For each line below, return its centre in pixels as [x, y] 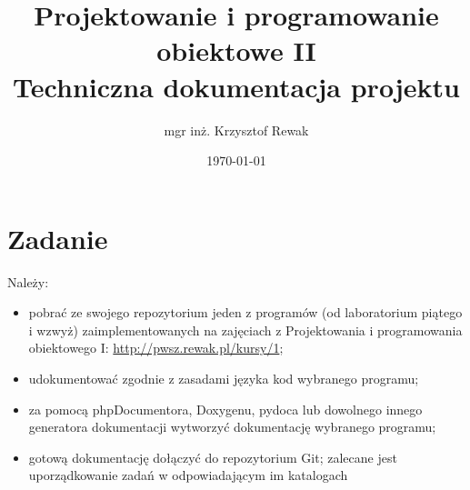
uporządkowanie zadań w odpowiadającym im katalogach [188, 475]
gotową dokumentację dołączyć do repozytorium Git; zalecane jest [213, 457]
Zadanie [58, 238]
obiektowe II [236, 50]
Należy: [28, 281]
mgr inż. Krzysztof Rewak [236, 130]
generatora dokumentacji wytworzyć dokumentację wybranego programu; [232, 427]
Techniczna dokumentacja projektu [236, 86]
